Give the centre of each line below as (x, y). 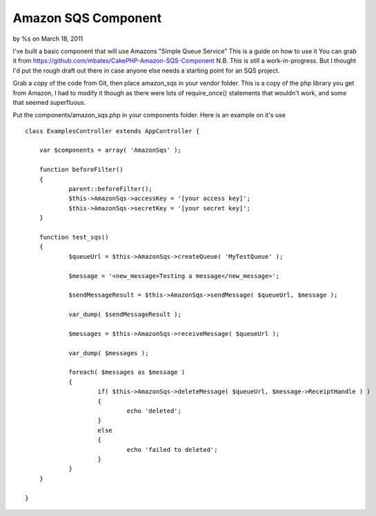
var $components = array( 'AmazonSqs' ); (110, 150)
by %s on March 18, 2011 (48, 39)
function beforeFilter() (81, 170)
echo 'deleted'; (154, 411)
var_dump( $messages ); (109, 353)
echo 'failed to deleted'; (172, 449)
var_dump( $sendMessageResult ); (125, 315)
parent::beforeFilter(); (111, 189)
